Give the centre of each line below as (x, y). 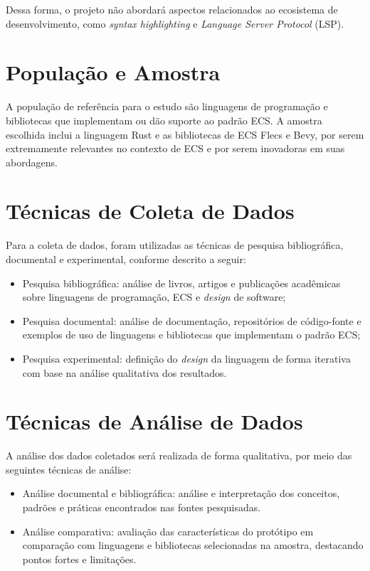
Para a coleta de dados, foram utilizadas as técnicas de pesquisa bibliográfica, (175, 245)
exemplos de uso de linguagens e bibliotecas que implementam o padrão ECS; (191, 335)
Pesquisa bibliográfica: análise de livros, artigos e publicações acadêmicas (181, 283)
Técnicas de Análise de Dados (154, 421)
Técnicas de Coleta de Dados (150, 211)
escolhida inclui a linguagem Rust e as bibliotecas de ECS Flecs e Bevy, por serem (185, 134)
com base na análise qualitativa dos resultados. (125, 372)
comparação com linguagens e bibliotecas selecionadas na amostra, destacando (193, 545)
